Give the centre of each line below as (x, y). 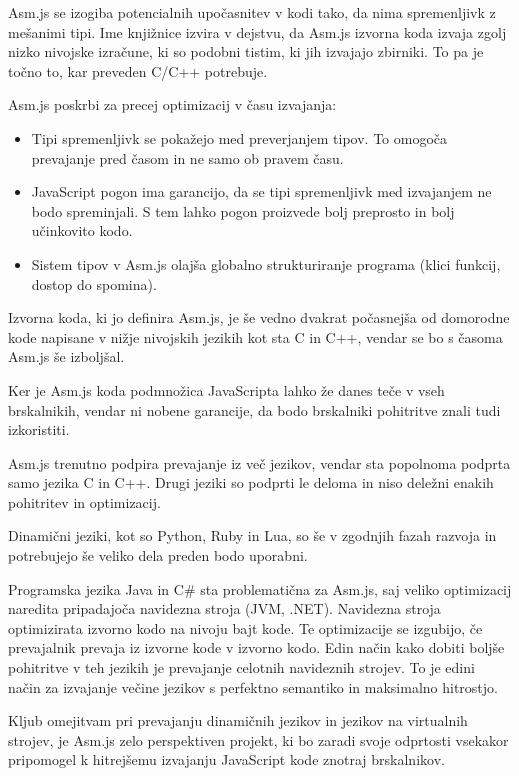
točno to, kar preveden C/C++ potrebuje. (138, 70)
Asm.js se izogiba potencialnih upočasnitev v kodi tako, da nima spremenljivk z (252, 12)
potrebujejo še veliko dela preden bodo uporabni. (158, 555)
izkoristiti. (39, 429)
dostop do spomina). (94, 283)
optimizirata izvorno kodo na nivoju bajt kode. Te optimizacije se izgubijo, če (245, 627)
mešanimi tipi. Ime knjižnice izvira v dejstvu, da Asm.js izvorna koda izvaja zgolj (257, 31)
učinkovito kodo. (82, 230)
